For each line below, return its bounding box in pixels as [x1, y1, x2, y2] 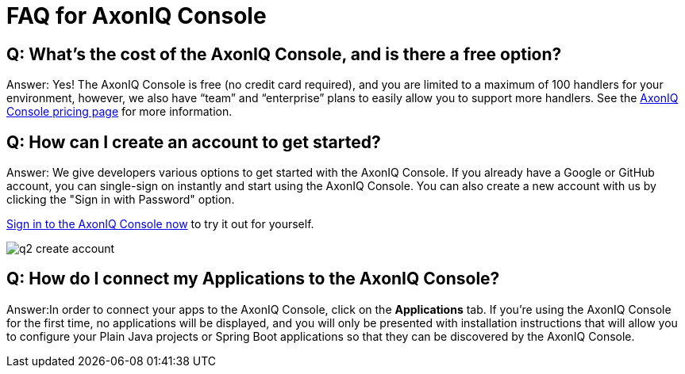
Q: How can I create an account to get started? [6, 132, 381, 152]
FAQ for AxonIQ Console [6, 2, 267, 29]
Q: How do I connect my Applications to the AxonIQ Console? [6, 269, 500, 289]
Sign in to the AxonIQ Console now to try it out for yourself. [6, 217, 314, 231]
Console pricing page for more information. [6, 105, 233, 119]
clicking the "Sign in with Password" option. [6, 193, 235, 207]
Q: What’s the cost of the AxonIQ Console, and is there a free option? [6, 44, 562, 64]
